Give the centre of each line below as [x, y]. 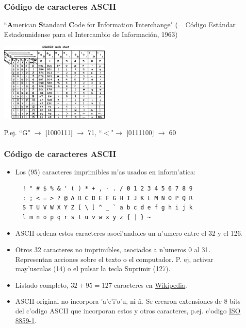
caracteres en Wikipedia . [151, 285]
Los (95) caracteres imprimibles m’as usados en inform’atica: [106, 172]
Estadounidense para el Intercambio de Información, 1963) [91, 34]
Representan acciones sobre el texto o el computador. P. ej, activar [114, 259]
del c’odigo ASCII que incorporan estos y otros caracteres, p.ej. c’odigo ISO [128, 310]
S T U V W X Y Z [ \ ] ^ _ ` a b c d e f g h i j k [107, 208]
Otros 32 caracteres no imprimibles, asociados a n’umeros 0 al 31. [113, 249]
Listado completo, [42, 285]
